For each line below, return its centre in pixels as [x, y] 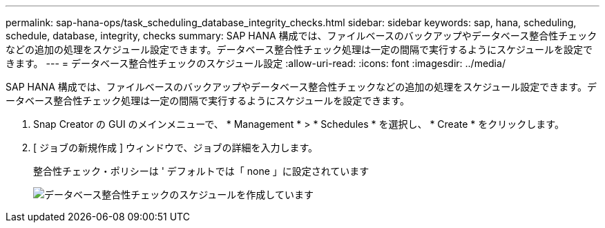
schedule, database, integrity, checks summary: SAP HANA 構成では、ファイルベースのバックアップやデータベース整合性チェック [301, 36]
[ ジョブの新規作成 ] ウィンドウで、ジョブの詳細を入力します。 [176, 148]
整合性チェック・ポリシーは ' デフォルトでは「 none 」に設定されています [201, 171]
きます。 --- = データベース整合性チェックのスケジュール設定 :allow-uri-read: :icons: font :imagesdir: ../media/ [256, 63]
